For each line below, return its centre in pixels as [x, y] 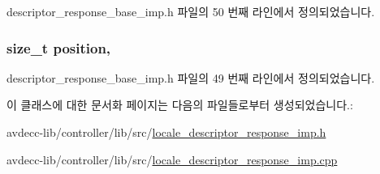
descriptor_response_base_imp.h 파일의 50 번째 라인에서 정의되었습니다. [191, 11]
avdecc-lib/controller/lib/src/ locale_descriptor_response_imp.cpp [172, 159]
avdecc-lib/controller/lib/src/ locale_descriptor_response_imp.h [166, 132]
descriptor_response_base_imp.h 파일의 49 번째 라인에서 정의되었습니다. [191, 77]
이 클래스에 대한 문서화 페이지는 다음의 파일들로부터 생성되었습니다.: [180, 105]
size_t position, [59, 47]
